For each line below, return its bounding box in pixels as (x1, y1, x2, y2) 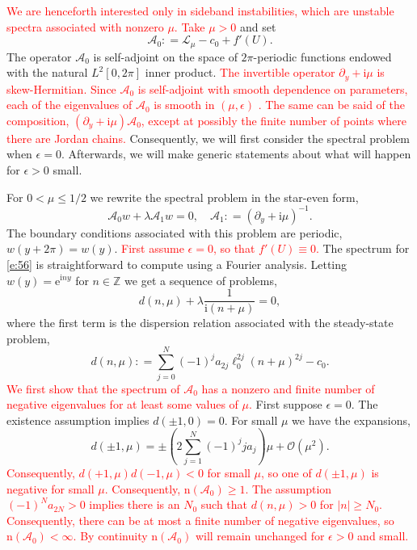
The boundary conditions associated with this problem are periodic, (6, 224, 343, 241)
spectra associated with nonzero (6, 18, 164, 35)
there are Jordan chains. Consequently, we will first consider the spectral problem (6, 129, 411, 146)
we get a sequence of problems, (124, 271, 277, 288)
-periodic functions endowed (253, 48, 392, 65)
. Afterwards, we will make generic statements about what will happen (61, 145, 411, 162)
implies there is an (89, 496, 180, 513)
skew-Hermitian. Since (6, 80, 116, 97)
